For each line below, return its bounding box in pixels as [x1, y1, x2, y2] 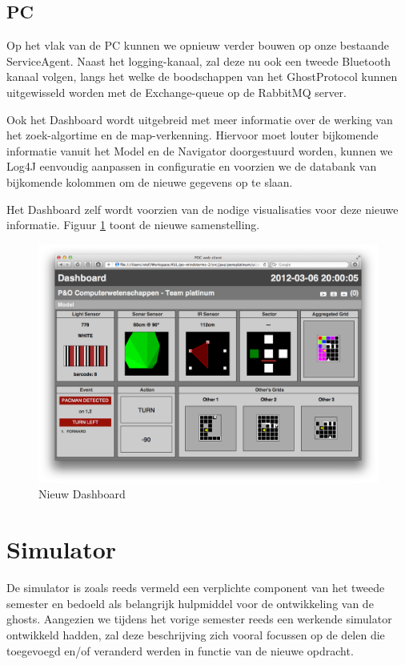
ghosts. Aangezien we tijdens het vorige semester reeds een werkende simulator [6, 611, 392, 627]
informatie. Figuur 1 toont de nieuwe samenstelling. [6, 216, 260, 233]
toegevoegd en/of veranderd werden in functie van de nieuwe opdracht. [6, 642, 354, 659]
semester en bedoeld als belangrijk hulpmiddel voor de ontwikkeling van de [6, 594, 374, 611]
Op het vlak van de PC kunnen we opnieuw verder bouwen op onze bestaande [6, 37, 389, 54]
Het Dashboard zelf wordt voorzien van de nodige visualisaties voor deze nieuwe [6, 200, 399, 217]
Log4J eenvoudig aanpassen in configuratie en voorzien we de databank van [6, 158, 377, 175]
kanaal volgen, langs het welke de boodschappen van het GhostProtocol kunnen [6, 68, 398, 85]
